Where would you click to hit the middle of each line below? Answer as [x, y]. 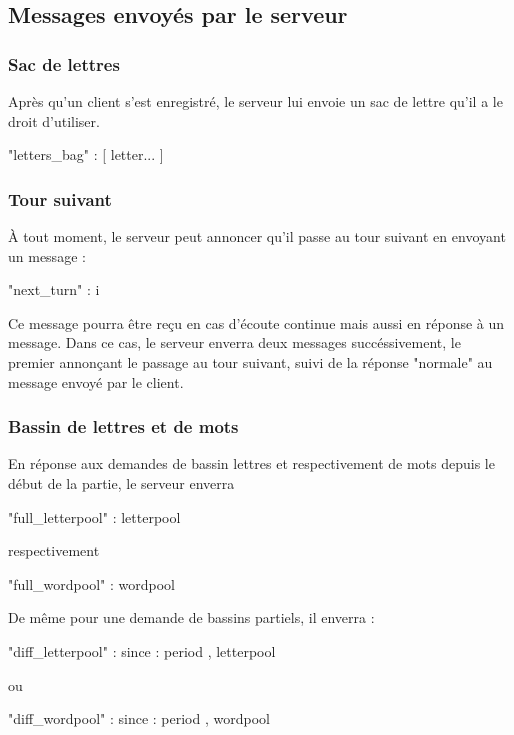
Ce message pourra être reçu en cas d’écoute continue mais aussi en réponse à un [256, 322]
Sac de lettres [64, 63]
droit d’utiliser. [54, 120]
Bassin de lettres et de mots [123, 426]
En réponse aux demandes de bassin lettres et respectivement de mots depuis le [251, 463]
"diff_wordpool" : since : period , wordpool [139, 718]
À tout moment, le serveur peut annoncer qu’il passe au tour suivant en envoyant [257, 236]
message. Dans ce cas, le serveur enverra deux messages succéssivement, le [234, 342]
